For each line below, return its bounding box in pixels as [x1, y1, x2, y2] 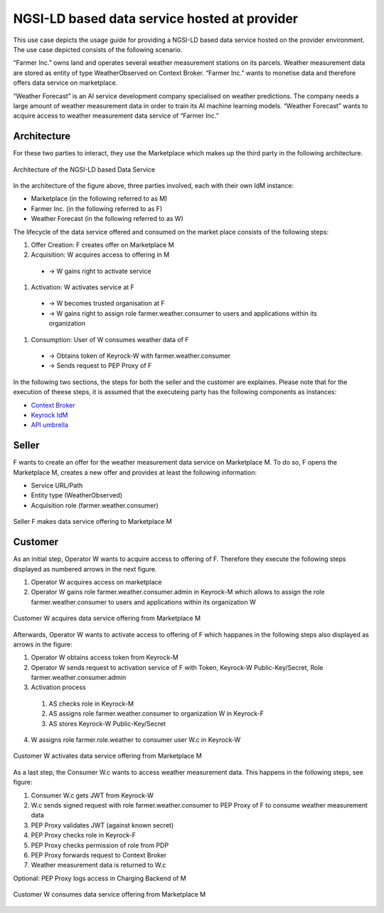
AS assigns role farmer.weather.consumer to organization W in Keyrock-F [48, 709, 265, 718]
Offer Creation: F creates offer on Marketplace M [31, 240, 174, 249]
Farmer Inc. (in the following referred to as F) [31, 204, 163, 213]
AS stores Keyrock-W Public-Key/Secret [48, 719, 166, 728]
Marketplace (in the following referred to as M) [31, 195, 168, 203]
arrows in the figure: [13, 640, 73, 649]
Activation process [31, 683, 86, 691]
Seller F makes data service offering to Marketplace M [13, 517, 172, 526]
